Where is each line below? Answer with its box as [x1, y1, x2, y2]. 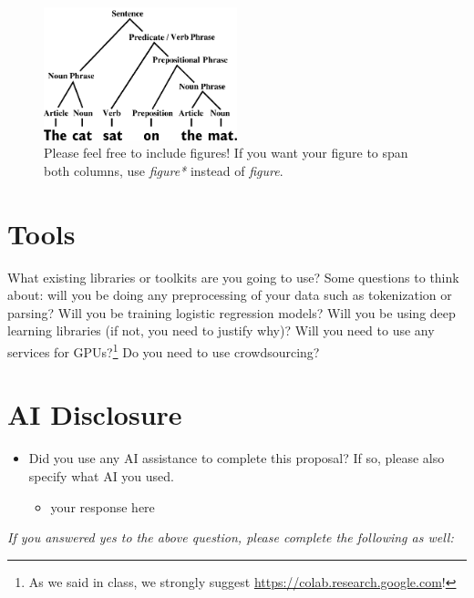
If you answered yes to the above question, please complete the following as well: [7, 528, 454, 547]
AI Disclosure [7, 396, 182, 433]
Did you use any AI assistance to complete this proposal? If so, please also [28, 448, 445, 468]
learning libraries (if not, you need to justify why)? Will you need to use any [7, 321, 435, 340]
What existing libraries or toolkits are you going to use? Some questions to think [7, 267, 459, 286]
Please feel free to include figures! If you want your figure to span [44, 143, 408, 162]
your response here [50, 497, 155, 516]
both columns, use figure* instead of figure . [44, 160, 283, 180]
